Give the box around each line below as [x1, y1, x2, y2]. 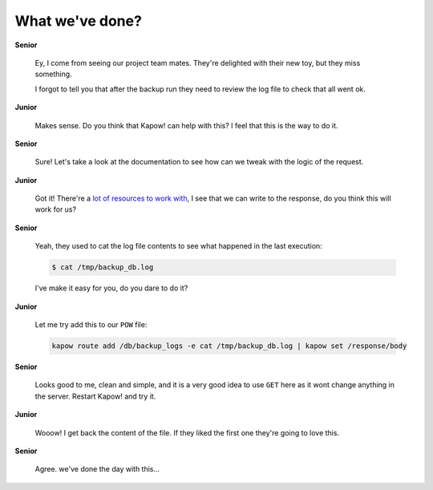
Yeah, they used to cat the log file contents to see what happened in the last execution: [34, 241, 322, 251]
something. [34, 69, 72, 79]
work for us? [34, 205, 76, 214]
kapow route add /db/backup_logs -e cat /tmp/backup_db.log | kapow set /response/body [51, 341, 407, 350]
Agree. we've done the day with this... [34, 464, 160, 474]
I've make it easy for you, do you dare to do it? [34, 283, 188, 293]
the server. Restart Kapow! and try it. [34, 391, 156, 401]
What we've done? [14, 12, 142, 30]
